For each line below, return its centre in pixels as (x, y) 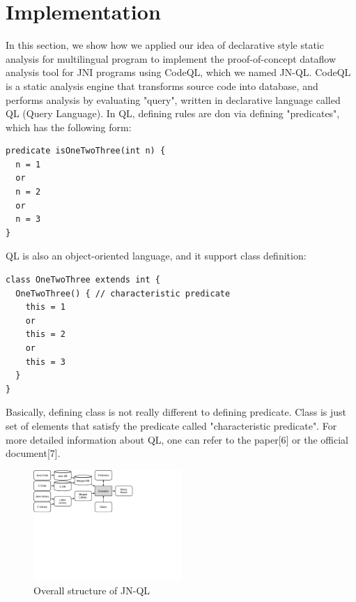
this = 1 (45, 307)
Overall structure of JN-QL (92, 590)
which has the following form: (69, 127)
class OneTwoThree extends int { (83, 280)
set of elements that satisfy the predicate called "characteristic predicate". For (171, 425)
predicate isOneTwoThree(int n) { (86, 151)
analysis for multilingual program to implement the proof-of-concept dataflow (171, 58)
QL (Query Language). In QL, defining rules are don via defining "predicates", (173, 113)
